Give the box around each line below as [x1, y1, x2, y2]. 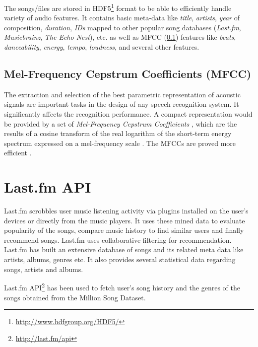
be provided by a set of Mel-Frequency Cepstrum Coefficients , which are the [4, 118, 237, 129]
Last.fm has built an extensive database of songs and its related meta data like [4, 244, 244, 255]
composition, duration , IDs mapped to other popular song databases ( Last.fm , [4, 22, 241, 32]
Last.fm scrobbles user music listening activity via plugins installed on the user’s [4, 206, 249, 216]
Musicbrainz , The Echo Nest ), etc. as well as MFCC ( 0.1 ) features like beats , [4, 32, 236, 42]
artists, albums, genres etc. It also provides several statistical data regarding [4, 254, 236, 265]
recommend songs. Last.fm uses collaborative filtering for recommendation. [4, 234, 232, 245]
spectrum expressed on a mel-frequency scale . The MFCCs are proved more [4, 138, 236, 148]
